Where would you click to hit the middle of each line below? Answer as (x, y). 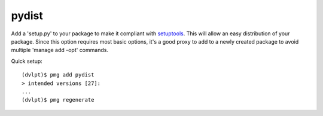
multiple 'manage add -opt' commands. (60, 50)
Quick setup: (27, 61)
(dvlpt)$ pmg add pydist (58, 75)
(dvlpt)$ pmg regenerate (58, 100)
